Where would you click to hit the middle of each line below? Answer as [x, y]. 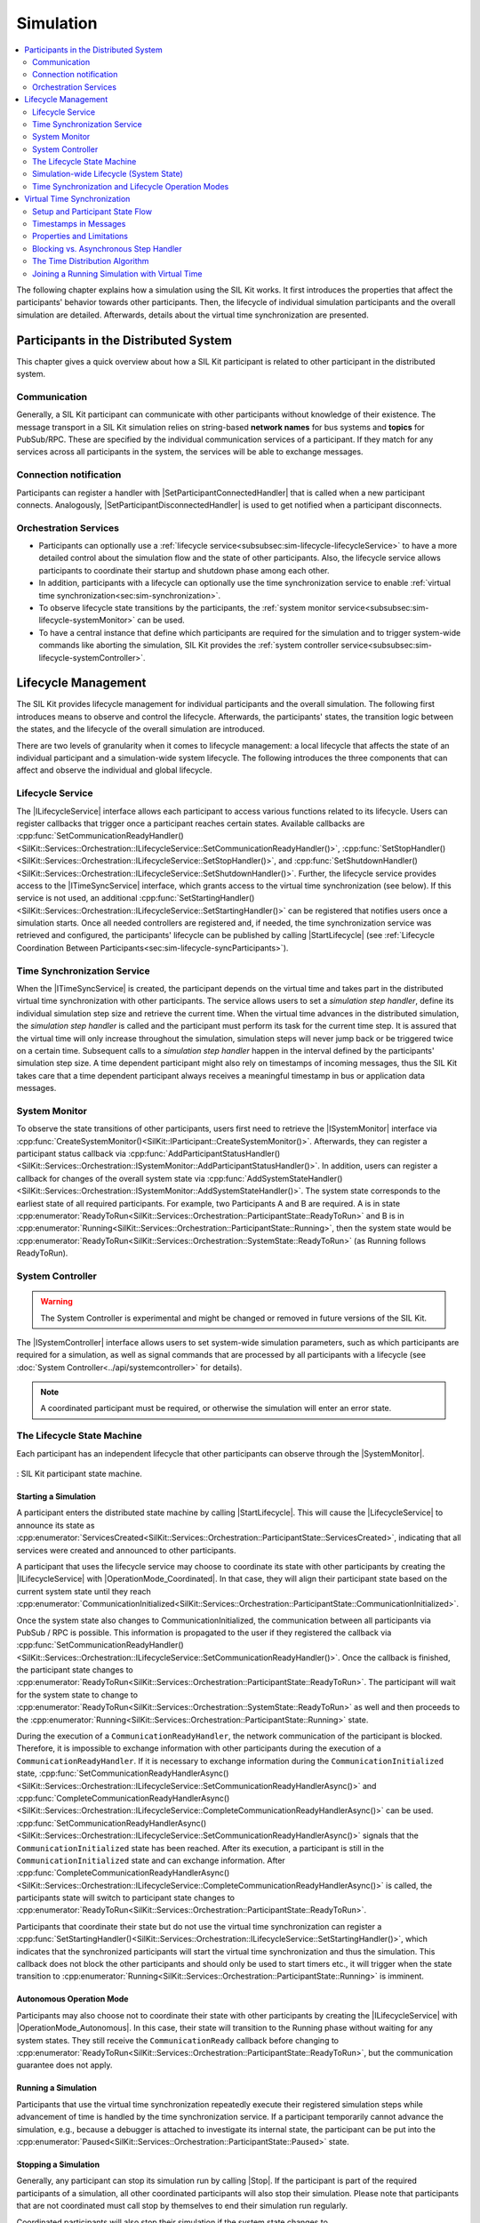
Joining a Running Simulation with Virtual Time [117, 273]
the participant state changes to [75, 1670]
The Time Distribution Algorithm [91, 261]
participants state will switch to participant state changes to [126, 1898]
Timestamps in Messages [79, 224]
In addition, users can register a [380, 1166]
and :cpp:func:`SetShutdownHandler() [348, 861]
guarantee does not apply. [64, 2065]
